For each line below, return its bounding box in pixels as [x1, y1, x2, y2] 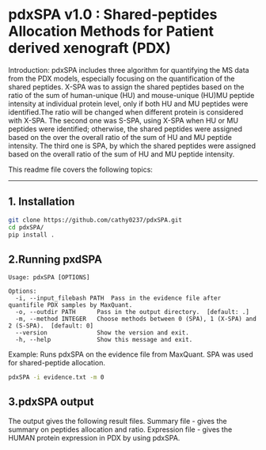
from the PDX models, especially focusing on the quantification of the [8, 74, 235, 83]
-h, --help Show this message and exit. [15, 336, 193, 344]
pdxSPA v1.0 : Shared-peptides [8, 6, 218, 24]
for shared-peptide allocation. [8, 358, 105, 368]
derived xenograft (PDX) [8, 40, 172, 57]
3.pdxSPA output [8, 395, 94, 409]
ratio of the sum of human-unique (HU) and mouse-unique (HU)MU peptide [8, 90, 255, 100]
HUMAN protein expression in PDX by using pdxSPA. [8, 433, 180, 442]
